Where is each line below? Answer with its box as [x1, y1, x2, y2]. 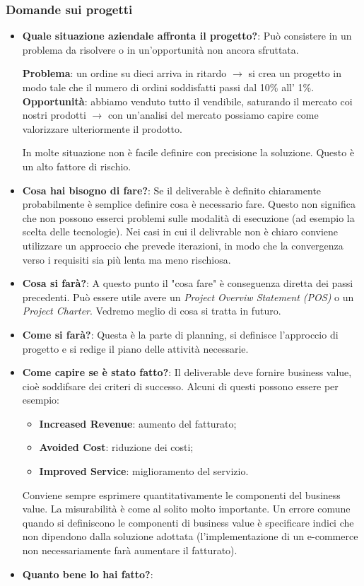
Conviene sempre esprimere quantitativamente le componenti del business [22, 487, 341, 502]
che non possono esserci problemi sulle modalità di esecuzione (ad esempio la [22, 210, 355, 225]
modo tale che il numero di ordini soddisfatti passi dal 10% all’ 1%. [22, 80, 315, 94]
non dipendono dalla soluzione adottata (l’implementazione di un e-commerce [22, 529, 358, 544]
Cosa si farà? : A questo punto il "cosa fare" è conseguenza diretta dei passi [22, 276, 353, 291]
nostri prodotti [22, 107, 86, 122]
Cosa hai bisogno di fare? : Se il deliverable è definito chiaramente [22, 182, 322, 197]
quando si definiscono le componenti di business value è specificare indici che [22, 515, 354, 529]
